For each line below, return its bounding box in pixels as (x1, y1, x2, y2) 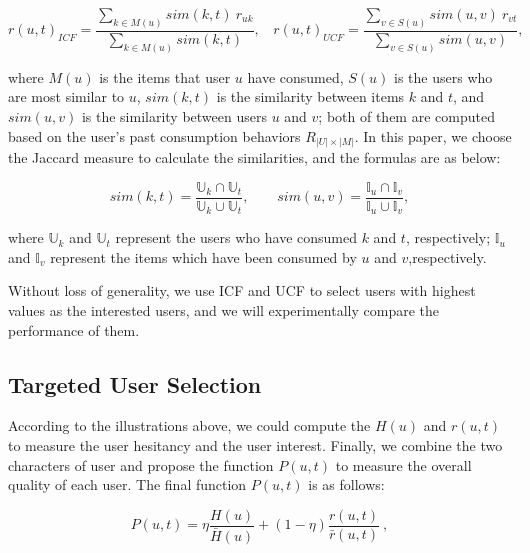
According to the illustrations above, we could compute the (8, 415, 371, 436)
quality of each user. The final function (8, 474, 247, 495)
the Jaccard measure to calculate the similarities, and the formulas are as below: (8, 147, 501, 168)
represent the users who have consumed (115, 227, 357, 248)
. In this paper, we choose (354, 125, 512, 146)
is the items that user (99, 66, 231, 87)
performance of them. (8, 319, 140, 340)
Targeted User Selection (8, 368, 262, 399)
